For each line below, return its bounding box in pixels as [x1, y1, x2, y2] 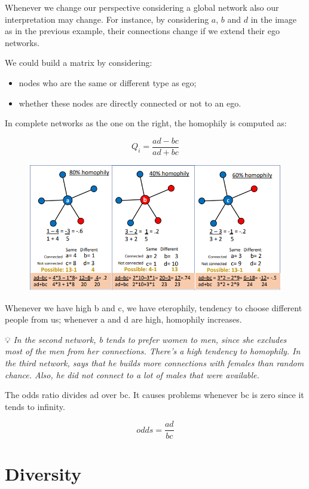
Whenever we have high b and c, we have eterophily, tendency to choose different [5, 301, 302, 314]
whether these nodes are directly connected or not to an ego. [19, 96, 241, 109]
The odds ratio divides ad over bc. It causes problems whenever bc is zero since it [5, 388, 304, 401]
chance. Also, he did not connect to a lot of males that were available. [5, 368, 259, 381]
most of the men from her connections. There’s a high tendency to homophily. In [5, 345, 301, 357]
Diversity [5, 461, 82, 485]
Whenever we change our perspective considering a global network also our [5, 1, 279, 13]
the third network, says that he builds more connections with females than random [5, 357, 304, 369]
